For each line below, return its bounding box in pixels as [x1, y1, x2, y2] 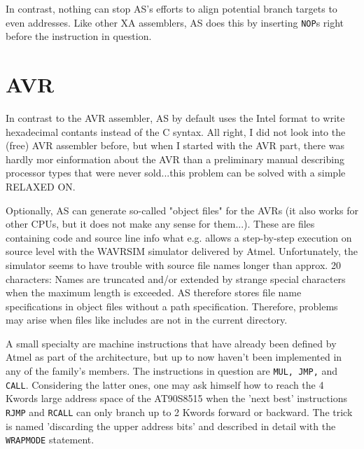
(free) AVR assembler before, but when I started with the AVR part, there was [6, 138, 344, 153]
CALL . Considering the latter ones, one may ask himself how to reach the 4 [6, 377, 324, 392]
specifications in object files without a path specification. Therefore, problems [6, 298, 338, 313]
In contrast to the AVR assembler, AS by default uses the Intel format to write [6, 110, 345, 125]
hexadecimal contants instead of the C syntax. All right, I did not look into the [6, 124, 346, 139]
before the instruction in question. [6, 29, 152, 43]
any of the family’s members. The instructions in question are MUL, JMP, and [6, 364, 338, 378]
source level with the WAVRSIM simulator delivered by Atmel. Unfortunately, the [6, 244, 358, 258]
